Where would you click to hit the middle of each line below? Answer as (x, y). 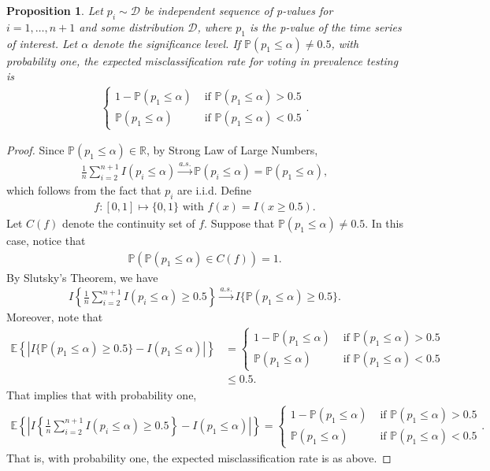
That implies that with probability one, (102, 394)
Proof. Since (35, 150)
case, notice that (46, 241)
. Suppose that (239, 223)
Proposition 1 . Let (55, 10)
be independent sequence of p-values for (238, 10)
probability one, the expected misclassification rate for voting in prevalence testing (202, 60)
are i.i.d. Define (215, 190)
